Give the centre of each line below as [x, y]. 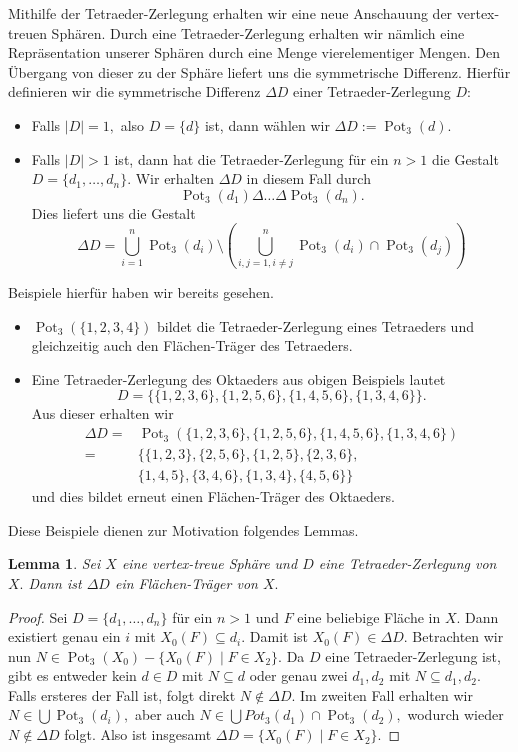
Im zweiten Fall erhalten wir [386, 694]
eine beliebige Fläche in [369, 616]
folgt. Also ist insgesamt [138, 734]
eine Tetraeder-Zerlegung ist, [413, 655]
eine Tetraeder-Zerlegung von [407, 563]
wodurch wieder [455, 714]
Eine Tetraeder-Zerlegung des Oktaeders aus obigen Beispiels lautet [238, 378]
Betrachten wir [458, 636]
